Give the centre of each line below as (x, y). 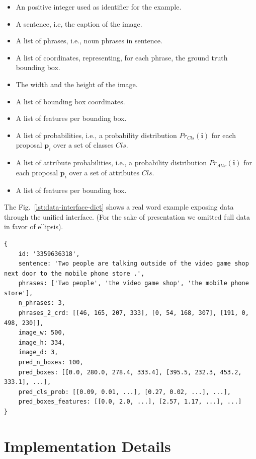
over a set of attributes (104, 172)
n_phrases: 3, (42, 303)
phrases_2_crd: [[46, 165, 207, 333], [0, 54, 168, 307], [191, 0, (134, 313)
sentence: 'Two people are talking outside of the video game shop (134, 264)
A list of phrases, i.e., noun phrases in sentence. (89, 41)
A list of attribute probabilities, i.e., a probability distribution (111, 162)
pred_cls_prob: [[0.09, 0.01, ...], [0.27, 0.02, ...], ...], (125, 392)
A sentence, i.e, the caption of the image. (79, 23)
